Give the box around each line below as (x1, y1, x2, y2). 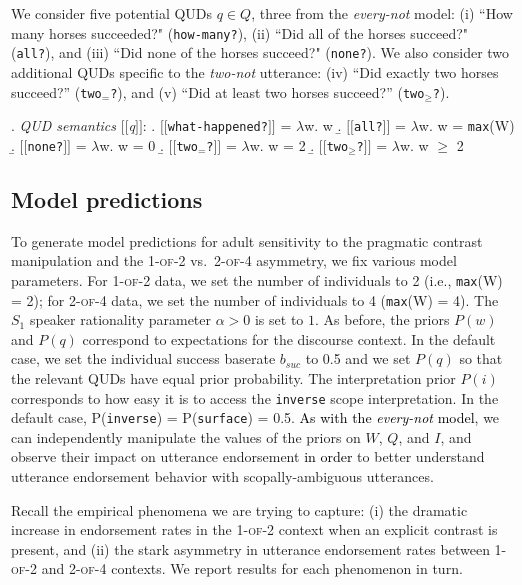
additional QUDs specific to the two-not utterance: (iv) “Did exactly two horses (11, 61, 499, 82)
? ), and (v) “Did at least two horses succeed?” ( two (110, 81, 425, 102)
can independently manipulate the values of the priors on (11, 426, 361, 447)
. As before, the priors (315, 309, 450, 330)
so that (459, 348, 503, 369)
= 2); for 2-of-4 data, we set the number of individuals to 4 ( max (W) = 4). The (11, 289, 499, 310)
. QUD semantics (11, 115, 117, 136)
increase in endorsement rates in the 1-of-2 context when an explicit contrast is (11, 519, 498, 540)
